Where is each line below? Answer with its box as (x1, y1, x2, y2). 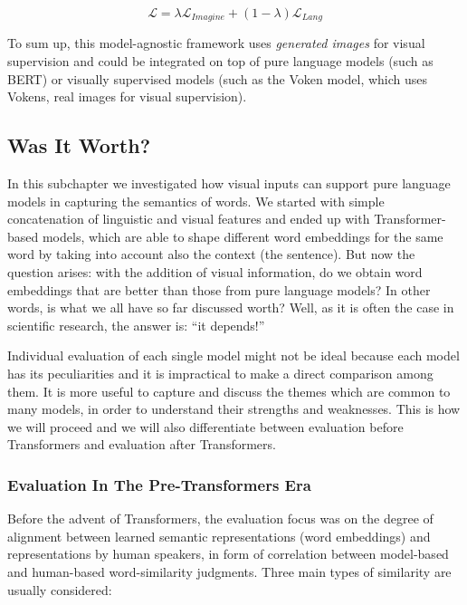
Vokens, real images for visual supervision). (7, 87, 247, 106)
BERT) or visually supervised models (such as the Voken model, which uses (7, 69, 428, 88)
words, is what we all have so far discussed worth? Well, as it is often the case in (7, 298, 454, 317)
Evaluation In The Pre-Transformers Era (7, 473, 311, 495)
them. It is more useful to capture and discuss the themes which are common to (7, 381, 451, 400)
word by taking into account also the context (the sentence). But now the (7, 245, 415, 264)
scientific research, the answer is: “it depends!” (7, 315, 265, 334)
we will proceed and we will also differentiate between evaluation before (7, 417, 404, 436)
